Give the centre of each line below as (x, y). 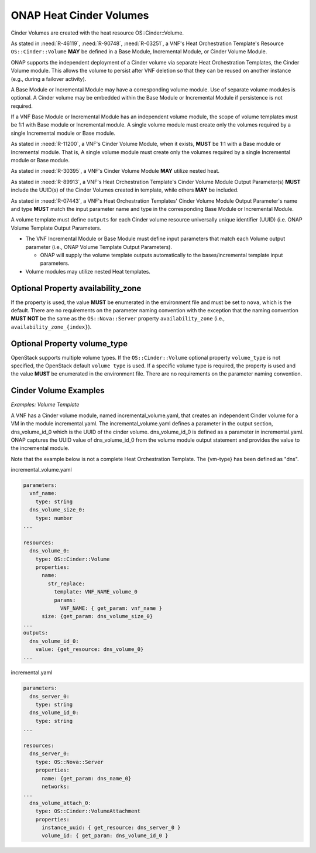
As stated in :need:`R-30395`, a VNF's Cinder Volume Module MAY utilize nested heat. (115, 171)
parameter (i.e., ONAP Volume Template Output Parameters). (99, 247)
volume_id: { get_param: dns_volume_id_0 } (105, 836)
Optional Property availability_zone (76, 288)
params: (65, 600)
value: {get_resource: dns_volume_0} (90, 649)
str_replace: (66, 584)
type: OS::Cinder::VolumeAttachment (88, 811)
